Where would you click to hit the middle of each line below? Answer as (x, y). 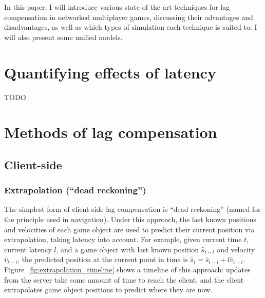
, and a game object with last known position (127, 249)
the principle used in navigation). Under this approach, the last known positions (130, 219)
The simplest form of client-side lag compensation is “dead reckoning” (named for (132, 209)
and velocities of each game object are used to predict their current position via (129, 229)
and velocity (236, 249)
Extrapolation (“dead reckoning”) (75, 190)
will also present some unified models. (63, 37)
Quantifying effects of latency (110, 72)
